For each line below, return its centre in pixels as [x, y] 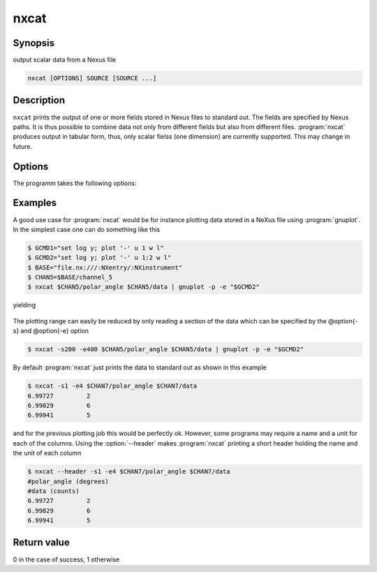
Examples [35, 203]
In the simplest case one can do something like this [87, 229]
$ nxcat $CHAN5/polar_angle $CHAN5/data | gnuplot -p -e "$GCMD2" [143, 287]
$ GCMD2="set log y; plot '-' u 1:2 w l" [99, 258]
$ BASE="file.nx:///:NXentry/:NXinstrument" [105, 267]
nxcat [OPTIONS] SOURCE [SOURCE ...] [92, 78]
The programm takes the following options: [75, 183]
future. [23, 146]
